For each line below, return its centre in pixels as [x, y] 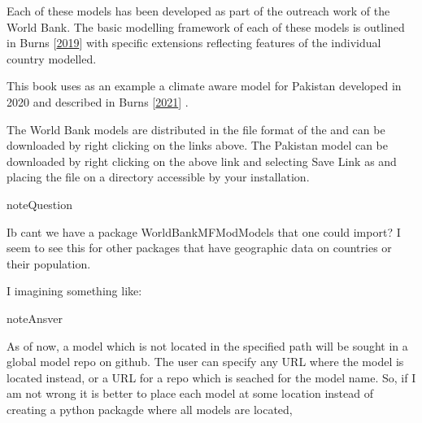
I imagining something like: [74, 291]
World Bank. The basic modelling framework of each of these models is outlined [206, 26]
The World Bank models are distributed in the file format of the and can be [196, 129]
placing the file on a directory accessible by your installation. [158, 177]
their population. [49, 263]
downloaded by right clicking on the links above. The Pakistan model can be [198, 145]
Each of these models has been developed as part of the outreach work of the [198, 11]
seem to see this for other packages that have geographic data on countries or [199, 248]
